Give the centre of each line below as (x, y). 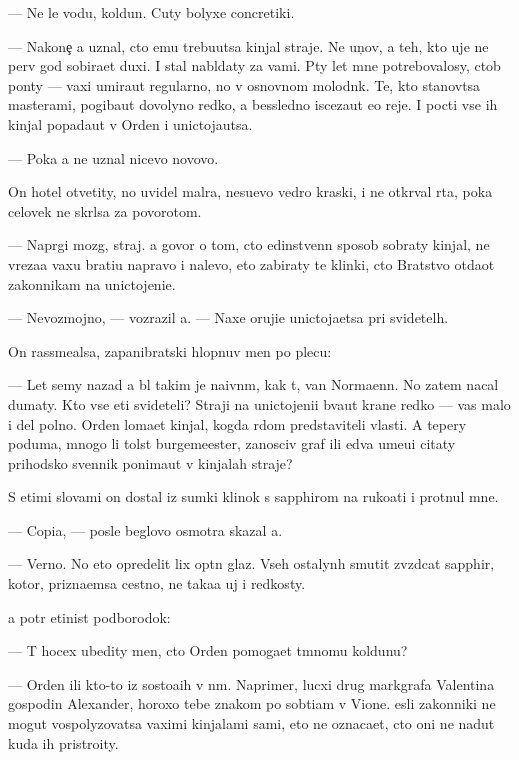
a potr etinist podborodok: (89, 616)
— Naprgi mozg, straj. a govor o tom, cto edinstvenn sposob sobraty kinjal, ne (249, 244)
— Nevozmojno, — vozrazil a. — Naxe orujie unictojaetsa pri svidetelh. (228, 317)
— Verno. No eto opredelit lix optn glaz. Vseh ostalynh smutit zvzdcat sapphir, (251, 563)
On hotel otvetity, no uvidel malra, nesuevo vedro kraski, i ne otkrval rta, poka (250, 191)
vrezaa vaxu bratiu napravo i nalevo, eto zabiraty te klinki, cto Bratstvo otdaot (251, 263)
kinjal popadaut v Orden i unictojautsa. (130, 123)
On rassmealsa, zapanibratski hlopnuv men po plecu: (170, 350)
